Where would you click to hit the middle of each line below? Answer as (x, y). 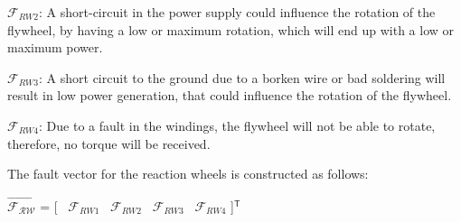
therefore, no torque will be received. (109, 143)
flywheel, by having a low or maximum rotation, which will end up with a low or (231, 29)
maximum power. (55, 47)
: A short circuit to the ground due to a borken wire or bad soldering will (242, 77)
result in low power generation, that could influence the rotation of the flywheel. (230, 95)
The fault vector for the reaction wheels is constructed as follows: (188, 174)
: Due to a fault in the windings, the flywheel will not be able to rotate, (237, 125)
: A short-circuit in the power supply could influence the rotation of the (237, 12)
